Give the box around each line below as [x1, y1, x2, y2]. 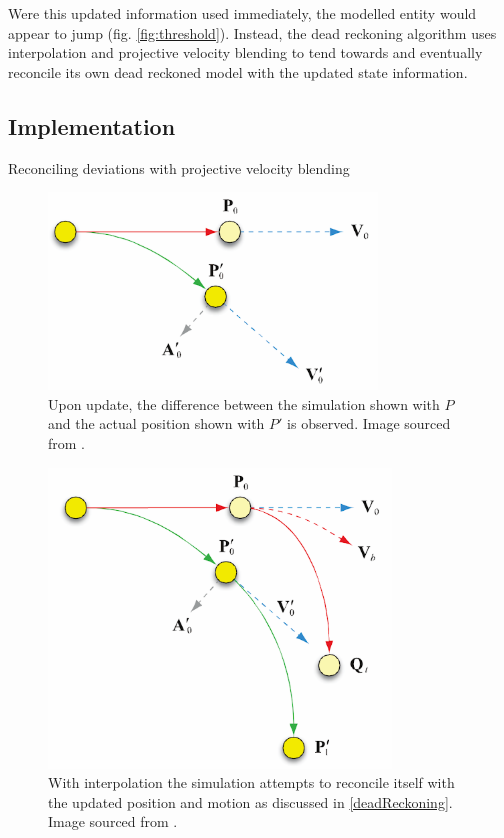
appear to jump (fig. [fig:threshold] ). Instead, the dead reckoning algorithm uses [8, 22, 497, 43]
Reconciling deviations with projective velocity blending [8, 157, 350, 178]
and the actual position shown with [48, 413, 265, 434]
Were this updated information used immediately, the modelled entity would [8, 3, 477, 23]
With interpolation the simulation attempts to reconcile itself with [48, 772, 455, 793]
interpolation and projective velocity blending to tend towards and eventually [8, 42, 483, 63]
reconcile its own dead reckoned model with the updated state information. [8, 61, 468, 82]
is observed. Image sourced [287, 413, 451, 434]
